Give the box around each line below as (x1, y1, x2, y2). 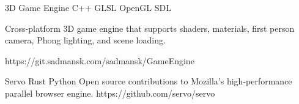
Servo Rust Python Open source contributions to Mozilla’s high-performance (5, 75, 292, 87)
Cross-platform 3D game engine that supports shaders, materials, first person (5, 21, 295, 34)
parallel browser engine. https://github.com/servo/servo (5, 86, 215, 99)
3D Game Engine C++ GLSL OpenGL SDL (5, 1, 171, 13)
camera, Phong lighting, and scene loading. (5, 34, 166, 46)
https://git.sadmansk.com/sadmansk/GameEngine (5, 54, 194, 67)
